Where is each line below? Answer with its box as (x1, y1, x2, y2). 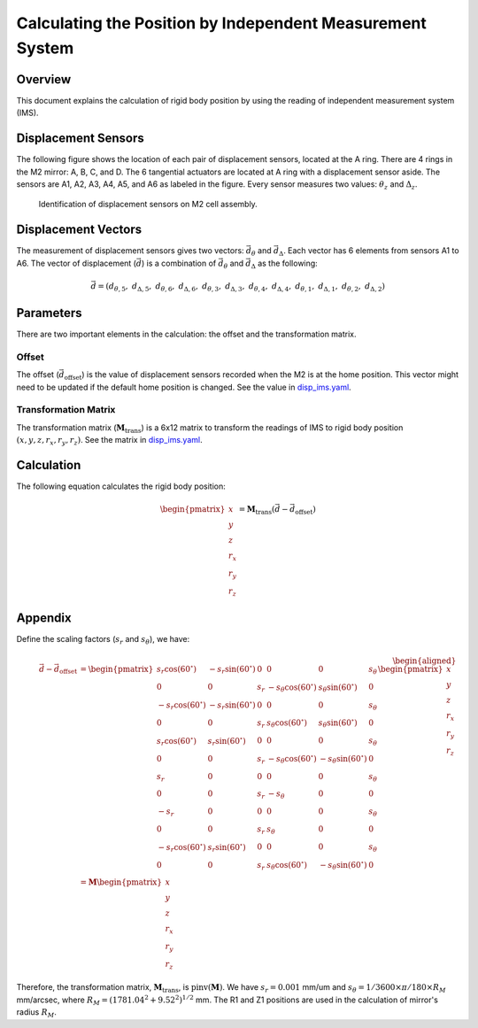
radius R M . (16, 1007, 58, 1020)
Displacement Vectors (16, 222, 142, 237)
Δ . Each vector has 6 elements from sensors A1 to (279, 245, 459, 259)
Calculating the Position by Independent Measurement (16, 13, 427, 33)
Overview (16, 72, 72, 87)
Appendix (16, 610, 72, 625)
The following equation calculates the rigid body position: (16, 481, 226, 491)
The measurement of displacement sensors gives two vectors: (16, 245, 244, 256)
